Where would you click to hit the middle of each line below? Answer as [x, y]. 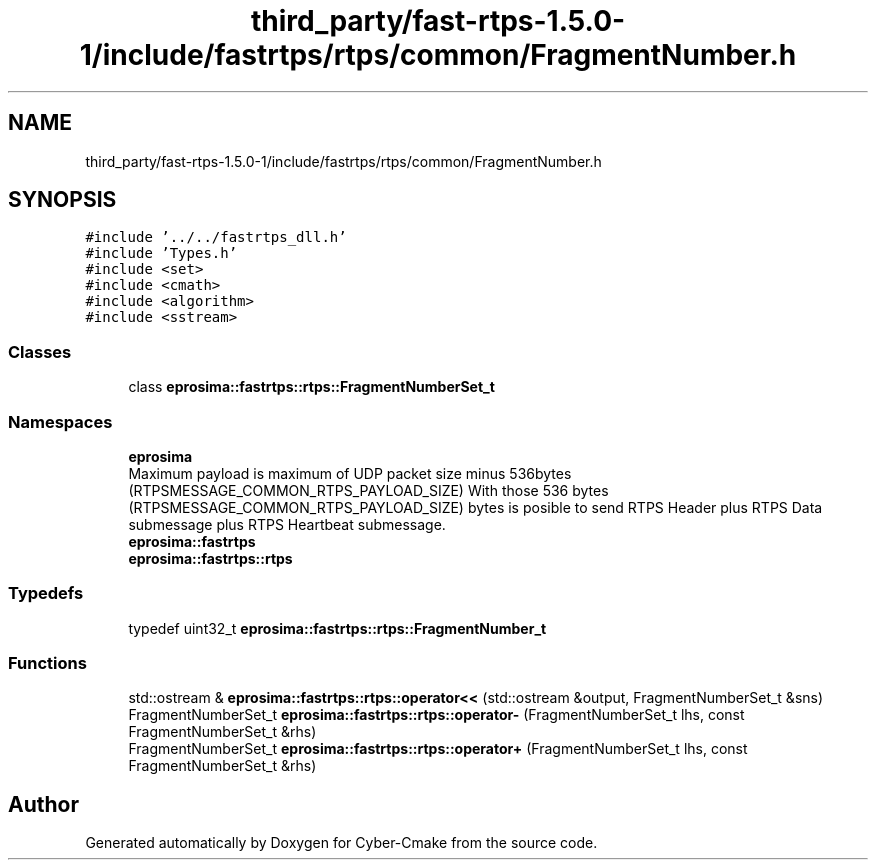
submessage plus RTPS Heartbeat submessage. [287, 524]
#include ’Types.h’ [161, 253]
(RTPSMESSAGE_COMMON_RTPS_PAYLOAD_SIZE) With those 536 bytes [368, 490]
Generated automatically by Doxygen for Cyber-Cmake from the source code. [341, 843]
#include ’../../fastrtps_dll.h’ [216, 237]
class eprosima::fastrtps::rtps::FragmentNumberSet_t [311, 387]
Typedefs [46, 593]
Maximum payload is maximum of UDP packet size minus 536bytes [350, 473]
